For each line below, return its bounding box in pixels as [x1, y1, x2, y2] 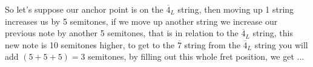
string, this [252, 27, 293, 39]
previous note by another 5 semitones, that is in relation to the [5, 27, 239, 39]
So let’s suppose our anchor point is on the [5, 3, 163, 15]
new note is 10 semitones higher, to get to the [5, 38, 175, 51]
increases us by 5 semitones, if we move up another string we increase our [5, 14, 278, 27]
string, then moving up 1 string [177, 3, 294, 15]
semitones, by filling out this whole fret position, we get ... [88, 50, 305, 63]
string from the [184, 38, 240, 51]
